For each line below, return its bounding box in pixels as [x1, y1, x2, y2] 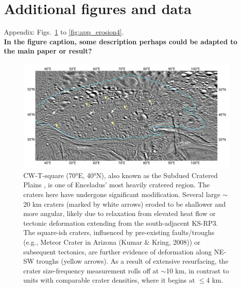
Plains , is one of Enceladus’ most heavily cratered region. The [23, 180, 210, 190]
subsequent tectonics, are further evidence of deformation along [23, 246, 212, 256]
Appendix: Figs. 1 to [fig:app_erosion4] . [4, 27, 124, 37]
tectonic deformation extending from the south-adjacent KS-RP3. [23, 217, 218, 228]
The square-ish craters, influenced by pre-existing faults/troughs [23, 227, 215, 237]
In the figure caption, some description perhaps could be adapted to [4, 36, 238, 46]
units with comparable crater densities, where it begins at [23, 275, 195, 285]
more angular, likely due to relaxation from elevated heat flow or [23, 208, 216, 218]
